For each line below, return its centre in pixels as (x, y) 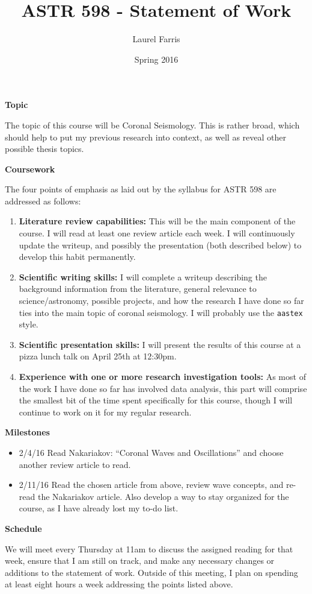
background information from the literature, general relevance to (138, 289)
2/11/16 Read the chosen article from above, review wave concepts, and (151, 485)
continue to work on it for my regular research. (105, 412)
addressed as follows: (43, 201)
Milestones (27, 432)
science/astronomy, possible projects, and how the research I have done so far (161, 301)
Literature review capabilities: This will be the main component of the (157, 221)
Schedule (23, 528)
